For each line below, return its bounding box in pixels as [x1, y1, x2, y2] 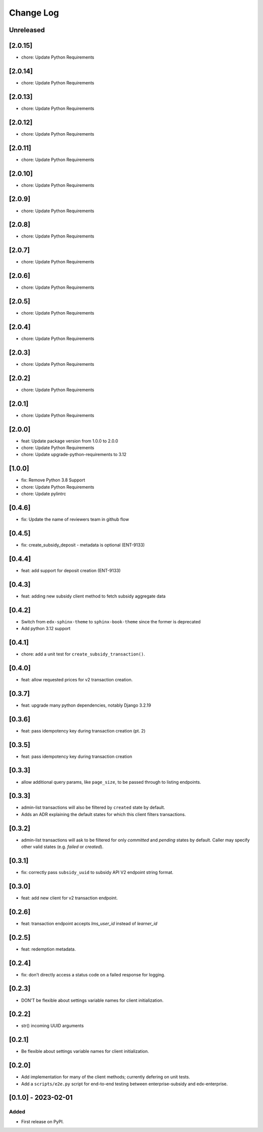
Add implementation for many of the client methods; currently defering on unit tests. [21, 1074, 190, 1080]
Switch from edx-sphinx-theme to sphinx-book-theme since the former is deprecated [21, 618, 201, 624]
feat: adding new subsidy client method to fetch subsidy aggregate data [21, 593, 166, 599]
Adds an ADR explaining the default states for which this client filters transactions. [21, 811, 186, 817]
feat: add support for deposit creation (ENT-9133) [21, 567, 121, 573]
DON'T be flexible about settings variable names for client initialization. [21, 997, 164, 1003]
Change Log [9, 7, 59, 18]
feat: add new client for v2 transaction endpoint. [21, 895, 118, 901]
